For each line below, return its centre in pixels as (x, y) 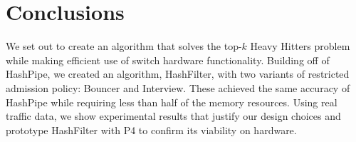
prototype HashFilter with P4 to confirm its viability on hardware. (151, 130)
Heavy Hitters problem (300, 46)
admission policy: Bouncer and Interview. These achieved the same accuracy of (178, 87)
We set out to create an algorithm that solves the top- (124, 46)
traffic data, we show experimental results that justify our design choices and (173, 116)
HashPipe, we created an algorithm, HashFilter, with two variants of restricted (178, 74)
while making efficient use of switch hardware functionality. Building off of (168, 60)
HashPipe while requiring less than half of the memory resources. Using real (172, 102)
